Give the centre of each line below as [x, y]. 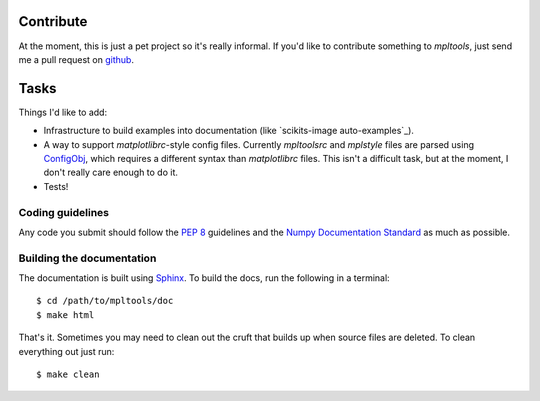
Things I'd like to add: [63, 112]
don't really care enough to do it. [111, 172]
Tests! [56, 186]
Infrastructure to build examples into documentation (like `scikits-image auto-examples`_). [229, 131]
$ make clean [68, 374]
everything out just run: [66, 351]
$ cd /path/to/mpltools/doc [105, 301]
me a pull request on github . [76, 59]
